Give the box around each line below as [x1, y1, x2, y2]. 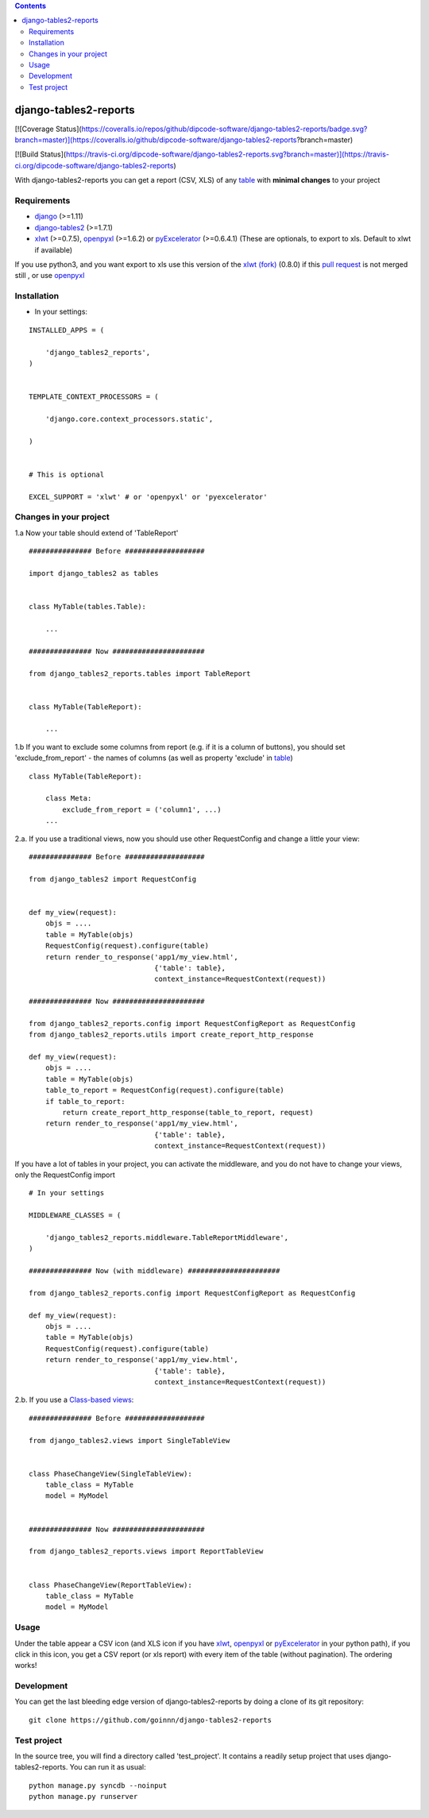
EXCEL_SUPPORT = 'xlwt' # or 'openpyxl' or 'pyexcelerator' [29, 492, 268, 501]
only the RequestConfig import [14, 1170, 115, 1179]
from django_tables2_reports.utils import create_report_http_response [29, 1030, 314, 1040]
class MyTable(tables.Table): [29, 602, 147, 612]
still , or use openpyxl [14, 271, 85, 280]
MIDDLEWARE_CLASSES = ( [29, 1211, 122, 1220]
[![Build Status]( [14, 149, 67, 159]
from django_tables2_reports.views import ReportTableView [29, 1547, 264, 1556]
